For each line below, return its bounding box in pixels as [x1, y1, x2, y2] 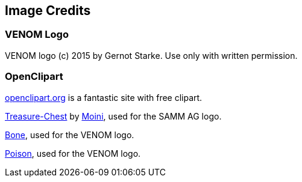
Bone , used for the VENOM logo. [5, 129, 134, 140]
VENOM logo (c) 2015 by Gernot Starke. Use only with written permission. [5, 50, 298, 61]
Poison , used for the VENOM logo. [5, 148, 141, 159]
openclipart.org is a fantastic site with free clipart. [5, 92, 203, 103]
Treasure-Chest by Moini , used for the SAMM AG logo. [5, 111, 222, 121]
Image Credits [5, 3, 91, 18]
